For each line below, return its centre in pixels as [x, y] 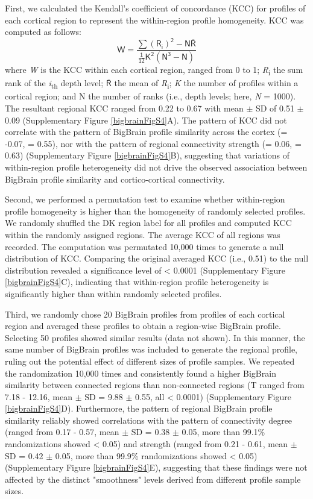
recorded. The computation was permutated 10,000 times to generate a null [144, 246]
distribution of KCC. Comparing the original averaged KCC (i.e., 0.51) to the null [157, 258]
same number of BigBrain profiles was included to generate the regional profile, [151, 349]
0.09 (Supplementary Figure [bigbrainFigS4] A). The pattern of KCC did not [146, 120]
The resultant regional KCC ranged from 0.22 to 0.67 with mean [124, 108]
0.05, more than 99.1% [223, 432]
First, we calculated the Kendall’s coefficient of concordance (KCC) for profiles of [155, 8]
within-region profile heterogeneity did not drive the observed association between [156, 167]
